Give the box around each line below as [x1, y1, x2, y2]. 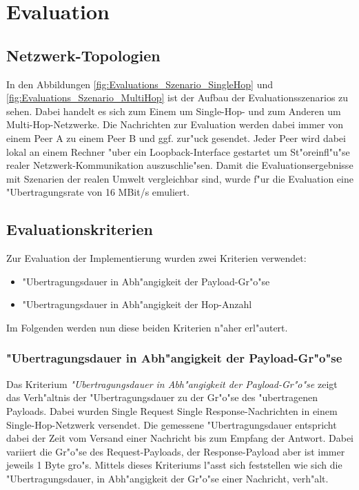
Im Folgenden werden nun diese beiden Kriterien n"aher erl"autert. [6, 320, 288, 334]
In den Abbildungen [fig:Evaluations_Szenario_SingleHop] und [6, 76, 273, 91]
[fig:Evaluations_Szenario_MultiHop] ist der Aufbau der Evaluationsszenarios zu [6, 90, 349, 105]
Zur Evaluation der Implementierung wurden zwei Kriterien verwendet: [6, 251, 307, 265]
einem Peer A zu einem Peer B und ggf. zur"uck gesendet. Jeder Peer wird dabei [6, 130, 346, 145]
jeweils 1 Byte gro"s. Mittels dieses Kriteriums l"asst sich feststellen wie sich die [6, 458, 342, 472]
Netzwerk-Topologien [6, 44, 161, 65]
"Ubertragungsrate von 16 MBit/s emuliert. [6, 185, 189, 199]
